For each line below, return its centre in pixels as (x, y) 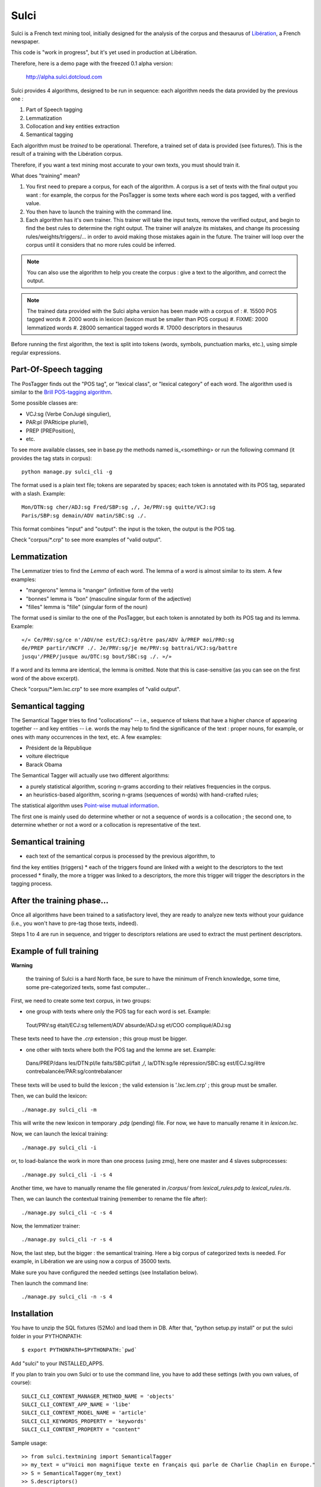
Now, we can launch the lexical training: (59, 1134)
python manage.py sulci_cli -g (67, 472)
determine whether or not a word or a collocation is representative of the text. (106, 825)
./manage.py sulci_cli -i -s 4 (67, 1174)
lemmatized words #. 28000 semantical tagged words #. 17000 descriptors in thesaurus (135, 328)
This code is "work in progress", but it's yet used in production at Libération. (104, 52)
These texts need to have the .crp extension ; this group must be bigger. (99, 1039)
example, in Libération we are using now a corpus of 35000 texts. (91, 1262)
